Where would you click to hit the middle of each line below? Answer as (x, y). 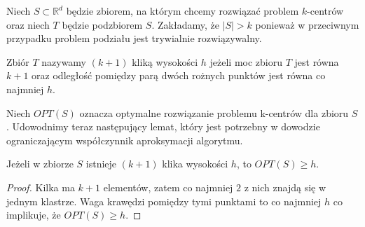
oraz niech (28, 24)
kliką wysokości (165, 61)
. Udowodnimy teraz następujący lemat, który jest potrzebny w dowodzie (163, 126)
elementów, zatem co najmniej (168, 187)
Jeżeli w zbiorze (40, 164)
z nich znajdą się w (285, 187)
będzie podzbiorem (102, 24)
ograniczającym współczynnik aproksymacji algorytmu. (125, 140)
